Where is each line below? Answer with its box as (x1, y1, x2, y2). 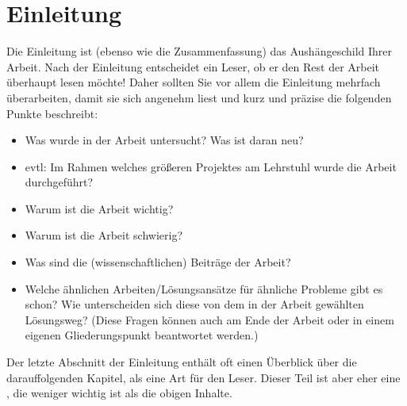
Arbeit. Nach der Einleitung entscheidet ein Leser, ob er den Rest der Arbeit (6, 58, 380, 75)
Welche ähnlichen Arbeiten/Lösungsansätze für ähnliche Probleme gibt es (25, 280, 383, 297)
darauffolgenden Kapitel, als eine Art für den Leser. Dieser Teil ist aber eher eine (6, 369, 401, 385)
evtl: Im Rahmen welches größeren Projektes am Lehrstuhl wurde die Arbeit (25, 158, 397, 174)
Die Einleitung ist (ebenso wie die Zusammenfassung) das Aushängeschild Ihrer (6, 43, 393, 59)
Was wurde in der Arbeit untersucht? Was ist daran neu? (25, 132, 304, 148)
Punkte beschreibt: (6, 105, 98, 121)
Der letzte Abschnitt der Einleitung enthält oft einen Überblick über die (6, 354, 357, 370)
